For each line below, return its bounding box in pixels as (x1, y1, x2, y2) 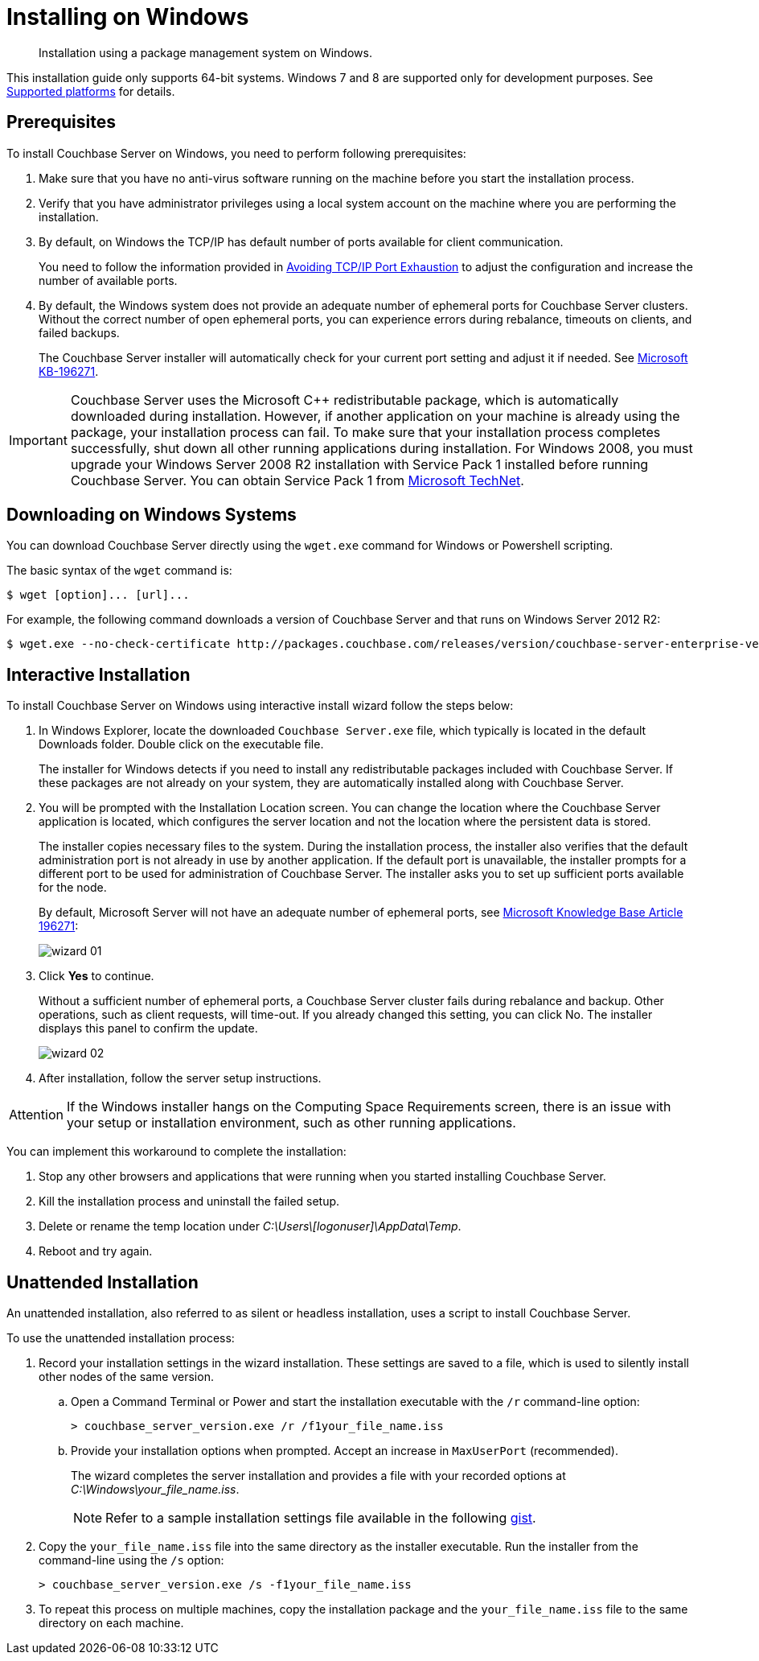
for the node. (39, 880, 107, 895)
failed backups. (39, 325, 120, 340)
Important (9, 431, 68, 448)
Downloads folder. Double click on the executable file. (39, 737, 324, 752)
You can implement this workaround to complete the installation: (6, 1144, 347, 1159)
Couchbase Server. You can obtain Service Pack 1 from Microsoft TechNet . (70, 472, 524, 488)
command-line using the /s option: (39, 1553, 224, 1568)
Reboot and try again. (39, 1244, 153, 1259)
